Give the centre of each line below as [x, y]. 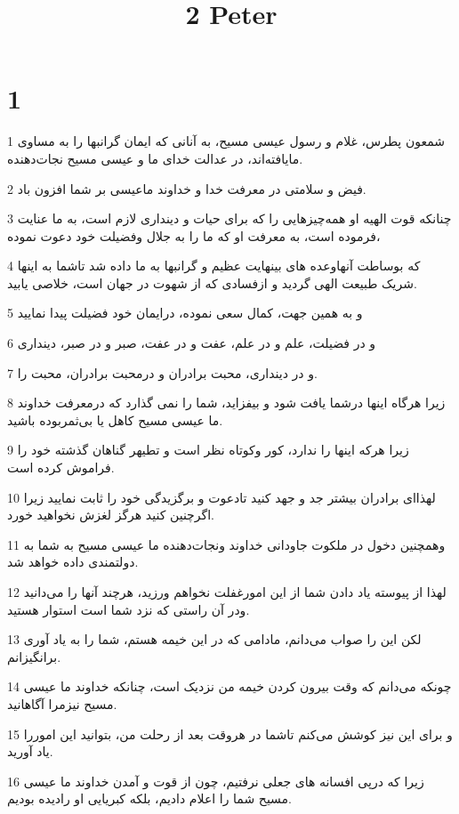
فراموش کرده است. [61, 467]
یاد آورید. [30, 751]
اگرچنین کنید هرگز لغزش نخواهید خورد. [111, 515]
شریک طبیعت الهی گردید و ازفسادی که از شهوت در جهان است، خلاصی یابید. [212, 282]
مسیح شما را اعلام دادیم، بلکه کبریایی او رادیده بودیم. [150, 798]
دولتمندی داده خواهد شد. [73, 562]
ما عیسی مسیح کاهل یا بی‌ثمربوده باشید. [115, 419]
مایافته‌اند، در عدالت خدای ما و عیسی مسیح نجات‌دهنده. [155, 158]
